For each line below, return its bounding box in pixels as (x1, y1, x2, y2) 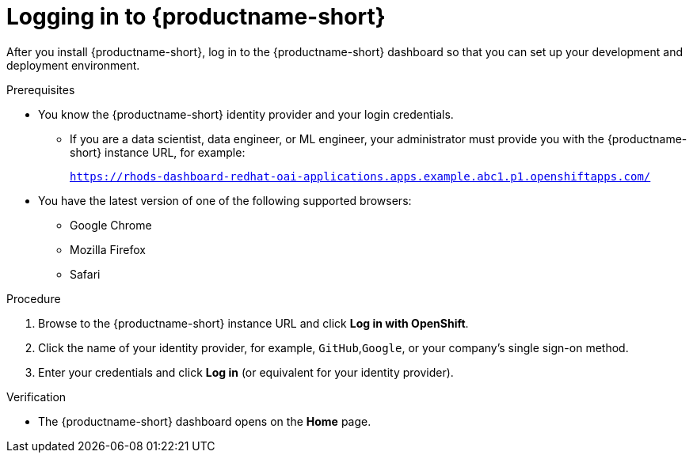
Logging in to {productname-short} (6, 3, 386, 30)
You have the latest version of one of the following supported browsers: (38, 193, 412, 207)
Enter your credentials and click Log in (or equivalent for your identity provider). (38, 365, 454, 379)
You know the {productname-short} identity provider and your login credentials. (38, 107, 454, 121)
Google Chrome (70, 218, 152, 232)
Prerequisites (6, 82, 75, 97)
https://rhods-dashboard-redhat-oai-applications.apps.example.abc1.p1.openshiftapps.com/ (70, 169, 651, 183)
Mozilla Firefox (70, 242, 146, 256)
